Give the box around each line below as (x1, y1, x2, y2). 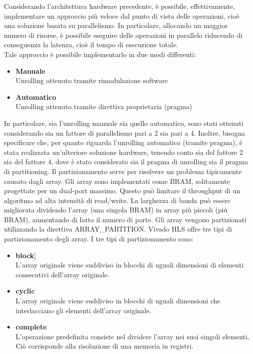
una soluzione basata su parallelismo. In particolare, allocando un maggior (4, 20, 228, 30)
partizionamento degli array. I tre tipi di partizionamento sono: (4, 234, 194, 244)
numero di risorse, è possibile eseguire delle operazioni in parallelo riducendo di (4, 29, 243, 40)
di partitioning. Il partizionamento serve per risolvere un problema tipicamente (4, 166, 242, 176)
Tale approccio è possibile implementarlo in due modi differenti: (4, 49, 196, 59)
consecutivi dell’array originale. (15, 269, 110, 279)
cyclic (15, 286, 35, 296)
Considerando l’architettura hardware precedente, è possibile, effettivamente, (4, 1, 235, 11)
